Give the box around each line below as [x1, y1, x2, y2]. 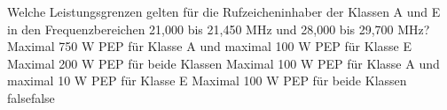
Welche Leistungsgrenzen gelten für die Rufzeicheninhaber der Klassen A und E [7, 3, 441, 20]
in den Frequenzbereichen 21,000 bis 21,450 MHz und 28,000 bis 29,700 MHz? [7, 19, 430, 38]
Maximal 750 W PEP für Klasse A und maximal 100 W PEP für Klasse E [7, 37, 412, 55]
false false [7, 88, 55, 106]
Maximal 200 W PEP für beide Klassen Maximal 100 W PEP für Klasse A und [7, 54, 440, 72]
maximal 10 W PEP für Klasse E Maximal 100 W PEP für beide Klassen [7, 71, 407, 90]
